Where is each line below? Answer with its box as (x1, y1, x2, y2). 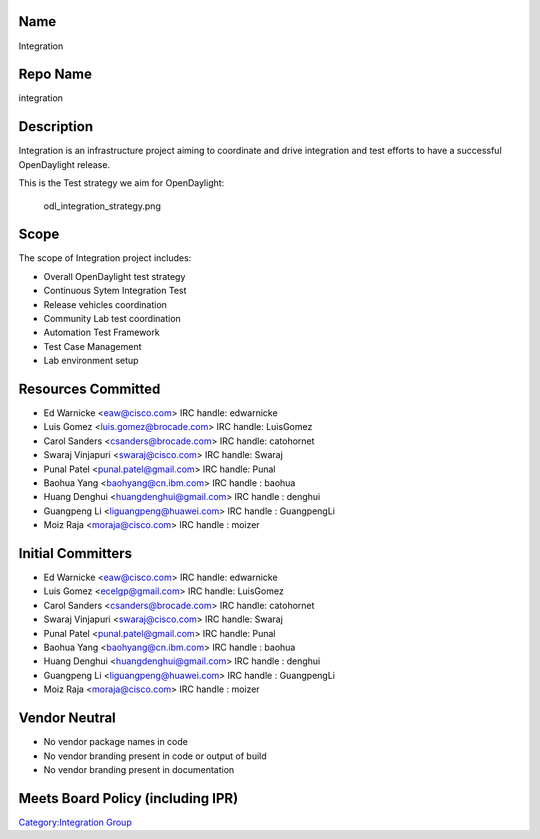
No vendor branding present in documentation (43, 763, 235, 775)
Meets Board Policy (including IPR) (18, 790, 239, 807)
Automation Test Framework (43, 326, 160, 339)
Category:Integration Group (18, 816, 132, 828)
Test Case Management (43, 340, 142, 352)
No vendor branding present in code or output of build (43, 750, 267, 762)
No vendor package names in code (43, 736, 189, 748)
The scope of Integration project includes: (18, 252, 192, 264)
